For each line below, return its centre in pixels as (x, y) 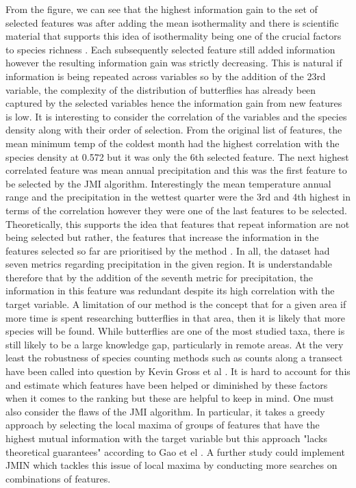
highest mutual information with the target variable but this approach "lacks (166, 438)
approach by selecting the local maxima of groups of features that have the (163, 425)
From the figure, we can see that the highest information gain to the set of (162, 9)
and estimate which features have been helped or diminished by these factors (167, 384)
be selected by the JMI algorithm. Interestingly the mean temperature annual (168, 183)
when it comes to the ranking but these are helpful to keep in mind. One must (170, 398)
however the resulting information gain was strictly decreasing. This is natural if (174, 63)
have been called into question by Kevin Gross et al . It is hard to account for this (178, 371)
